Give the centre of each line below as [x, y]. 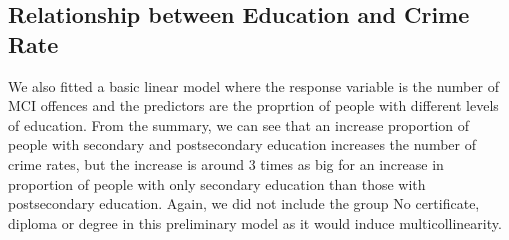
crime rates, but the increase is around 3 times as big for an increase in [226, 163]
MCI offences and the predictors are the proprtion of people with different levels [253, 105]
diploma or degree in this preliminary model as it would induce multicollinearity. [255, 222]
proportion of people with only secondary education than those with [217, 183]
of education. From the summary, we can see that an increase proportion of [239, 124]
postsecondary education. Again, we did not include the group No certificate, [244, 203]
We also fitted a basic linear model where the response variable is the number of [253, 85]
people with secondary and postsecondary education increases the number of [242, 144]
